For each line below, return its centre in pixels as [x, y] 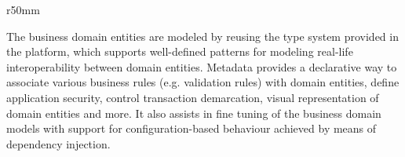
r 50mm [23, 9]
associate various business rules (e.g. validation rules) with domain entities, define [203, 82]
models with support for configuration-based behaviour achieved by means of [192, 128]
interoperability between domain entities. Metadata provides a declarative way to [202, 66]
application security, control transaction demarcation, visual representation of [193, 97]
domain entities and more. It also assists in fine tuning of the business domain [194, 113]
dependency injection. [58, 143]
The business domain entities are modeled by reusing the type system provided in [202, 36]
